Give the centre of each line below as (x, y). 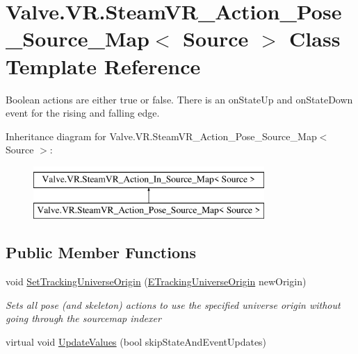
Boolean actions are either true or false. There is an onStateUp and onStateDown (179, 99)
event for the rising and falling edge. (83, 113)
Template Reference (103, 66)
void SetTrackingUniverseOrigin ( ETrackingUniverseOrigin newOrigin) (156, 281)
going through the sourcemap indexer (83, 318)
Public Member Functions (101, 252)
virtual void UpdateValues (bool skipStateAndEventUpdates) (136, 342)
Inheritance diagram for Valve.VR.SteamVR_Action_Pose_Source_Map (161, 136)
